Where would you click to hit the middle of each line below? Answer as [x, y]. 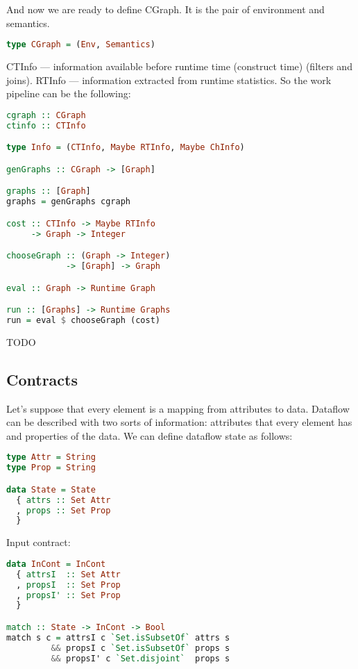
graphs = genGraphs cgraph [68, 202]
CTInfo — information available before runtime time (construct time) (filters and [179, 66]
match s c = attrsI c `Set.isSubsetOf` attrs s [118, 637]
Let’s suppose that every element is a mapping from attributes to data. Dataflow [178, 408]
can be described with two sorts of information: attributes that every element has [179, 422]
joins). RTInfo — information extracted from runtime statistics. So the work [169, 80]
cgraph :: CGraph [46, 115]
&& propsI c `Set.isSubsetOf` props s [140, 648]
